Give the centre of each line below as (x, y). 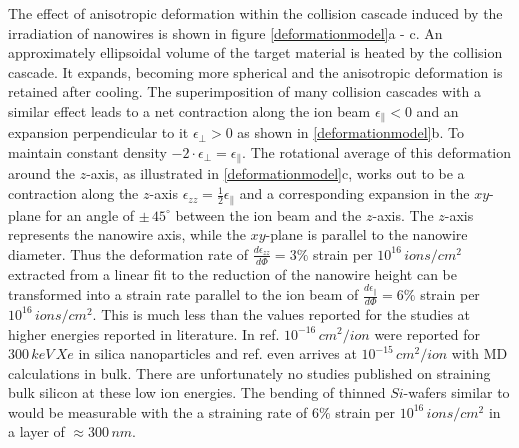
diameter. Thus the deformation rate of (128, 253)
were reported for (427, 333)
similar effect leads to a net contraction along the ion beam (189, 110)
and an (437, 110)
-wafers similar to (456, 392)
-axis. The (403, 214)
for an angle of (90, 214)
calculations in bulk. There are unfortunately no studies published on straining (249, 372)
